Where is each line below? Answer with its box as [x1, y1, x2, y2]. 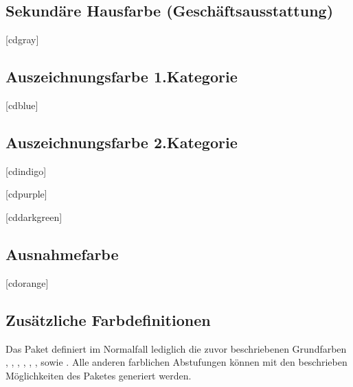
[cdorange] [5, 275, 49, 290]
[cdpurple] [5, 187, 47, 201]
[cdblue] [5, 98, 38, 112]
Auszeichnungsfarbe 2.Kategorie [5, 131, 238, 152]
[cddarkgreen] [5, 209, 62, 224]
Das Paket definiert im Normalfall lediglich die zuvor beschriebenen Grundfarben [5, 341, 347, 355]
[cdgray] [5, 32, 39, 47]
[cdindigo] [5, 163, 47, 178]
